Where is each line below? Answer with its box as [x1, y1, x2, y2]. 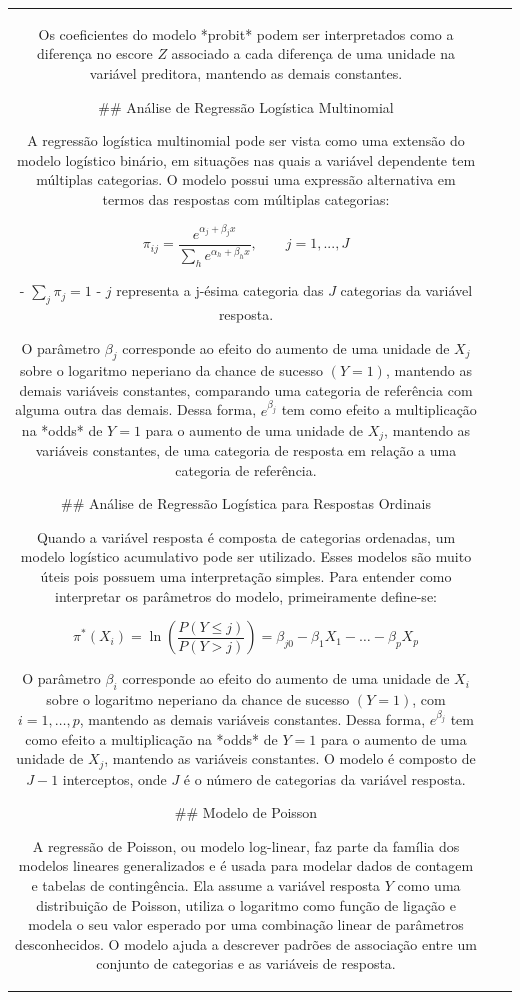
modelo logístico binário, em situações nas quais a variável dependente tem [16, 149, 476, 170]
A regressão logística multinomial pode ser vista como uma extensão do [27, 130, 465, 151]
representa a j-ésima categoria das [116, 280, 324, 301]
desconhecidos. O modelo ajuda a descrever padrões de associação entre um [15, 933, 477, 954]
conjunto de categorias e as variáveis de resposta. [96, 953, 396, 974]
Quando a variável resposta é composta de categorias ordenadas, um [36, 526, 456, 547]
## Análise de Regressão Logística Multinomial [98, 96, 394, 117]
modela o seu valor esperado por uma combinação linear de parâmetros [28, 914, 464, 935]
